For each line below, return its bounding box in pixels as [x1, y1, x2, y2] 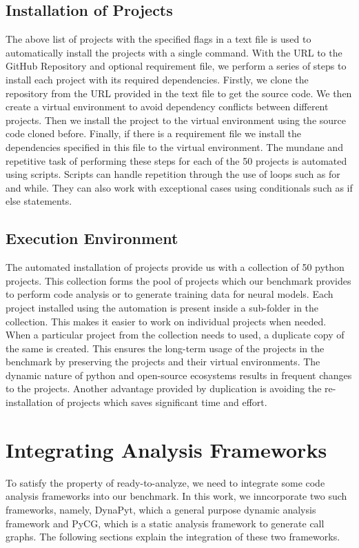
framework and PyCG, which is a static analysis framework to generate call [6, 516, 325, 530]
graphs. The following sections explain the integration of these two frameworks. [6, 529, 340, 544]
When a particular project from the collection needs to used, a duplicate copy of [6, 327, 345, 342]
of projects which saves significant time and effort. [56, 395, 267, 409]
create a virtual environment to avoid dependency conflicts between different [6, 99, 329, 114]
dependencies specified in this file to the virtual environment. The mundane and [6, 139, 343, 154]
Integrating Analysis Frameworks [6, 435, 327, 463]
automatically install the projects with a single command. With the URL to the [6, 45, 342, 59]
